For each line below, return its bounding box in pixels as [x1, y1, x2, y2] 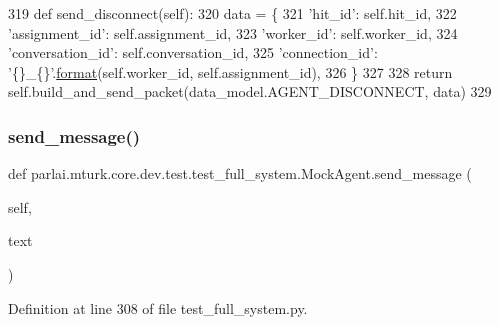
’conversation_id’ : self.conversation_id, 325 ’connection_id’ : [8, 42, 378, 63]
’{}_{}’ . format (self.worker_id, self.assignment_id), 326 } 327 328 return [8, 61, 453, 82]
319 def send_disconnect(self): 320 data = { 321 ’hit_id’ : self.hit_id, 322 [8, 3, 457, 23]
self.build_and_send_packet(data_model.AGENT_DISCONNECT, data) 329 [8, 81, 492, 102]
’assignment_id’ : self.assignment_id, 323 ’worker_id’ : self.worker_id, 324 [8, 22, 458, 43]
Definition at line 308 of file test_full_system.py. [8, 297, 308, 318]
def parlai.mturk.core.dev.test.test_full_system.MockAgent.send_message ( [8, 163, 472, 184]
